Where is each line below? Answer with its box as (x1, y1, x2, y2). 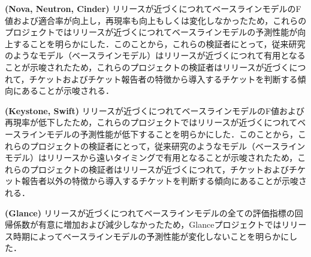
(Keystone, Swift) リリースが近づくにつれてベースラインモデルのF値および (5, 104, 305, 117)
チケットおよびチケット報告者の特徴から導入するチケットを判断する (29, 72, 298, 85)
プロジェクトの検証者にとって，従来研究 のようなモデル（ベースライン (29, 139, 306, 152)
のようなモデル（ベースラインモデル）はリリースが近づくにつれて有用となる (5, 49, 306, 62)
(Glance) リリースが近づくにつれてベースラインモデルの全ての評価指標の (5, 206, 295, 219)
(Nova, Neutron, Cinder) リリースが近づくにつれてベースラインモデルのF (5, 2, 301, 14)
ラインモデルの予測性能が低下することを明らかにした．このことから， (21, 127, 298, 140)
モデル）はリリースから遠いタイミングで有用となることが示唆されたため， (5, 151, 298, 164)
